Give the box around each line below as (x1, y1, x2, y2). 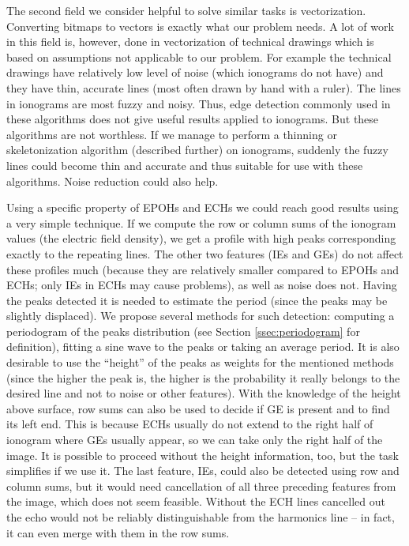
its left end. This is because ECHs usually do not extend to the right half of (6, 416, 373, 432)
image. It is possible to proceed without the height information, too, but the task (6, 446, 400, 463)
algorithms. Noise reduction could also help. (6, 172, 219, 189)
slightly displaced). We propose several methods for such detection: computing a (6, 307, 395, 324)
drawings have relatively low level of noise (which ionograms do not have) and (6, 64, 384, 81)
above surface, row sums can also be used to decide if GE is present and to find (6, 400, 390, 416)
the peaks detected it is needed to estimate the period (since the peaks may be (6, 292, 388, 308)
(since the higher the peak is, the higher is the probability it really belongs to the (6, 369, 400, 386)
